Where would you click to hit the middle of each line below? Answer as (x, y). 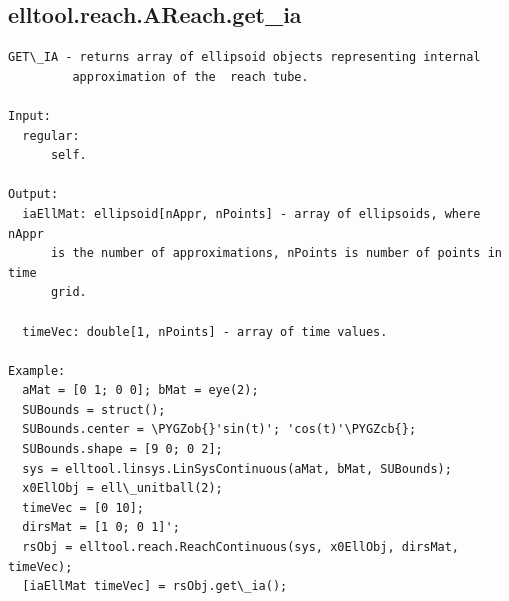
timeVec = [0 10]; (83, 507)
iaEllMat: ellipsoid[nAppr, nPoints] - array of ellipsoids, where (251, 213)
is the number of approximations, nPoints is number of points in (276, 253)
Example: (37, 370)
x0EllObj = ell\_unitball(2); (122, 488)
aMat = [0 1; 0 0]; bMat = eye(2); (140, 390)
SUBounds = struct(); (94, 409)
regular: (51, 135)
